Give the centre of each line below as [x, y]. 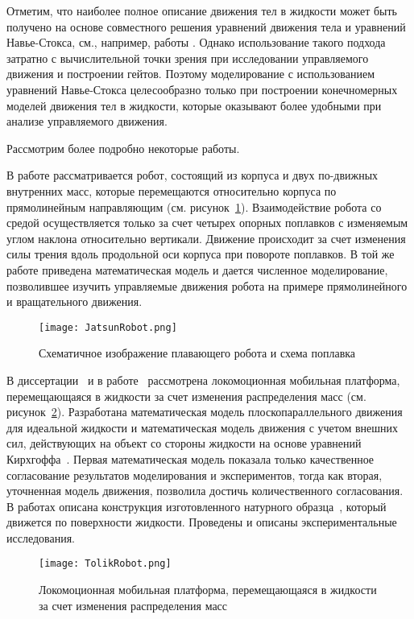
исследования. [41, 537]
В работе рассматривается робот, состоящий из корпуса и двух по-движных [193, 175]
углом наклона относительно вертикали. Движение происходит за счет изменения [206, 238]
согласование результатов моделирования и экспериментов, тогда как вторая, [195, 475]
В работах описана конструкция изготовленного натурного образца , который [197, 506]
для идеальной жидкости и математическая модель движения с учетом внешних [203, 427]
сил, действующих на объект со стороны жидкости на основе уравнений [184, 443]
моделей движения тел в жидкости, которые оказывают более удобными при [194, 105]
